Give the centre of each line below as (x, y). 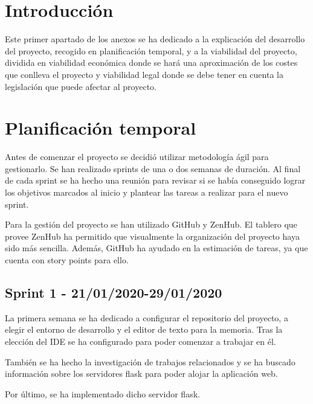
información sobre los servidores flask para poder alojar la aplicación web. (141, 374)
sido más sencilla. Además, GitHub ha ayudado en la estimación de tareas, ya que (156, 248)
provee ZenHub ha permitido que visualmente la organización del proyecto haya (152, 236)
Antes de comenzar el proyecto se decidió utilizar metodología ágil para (137, 157)
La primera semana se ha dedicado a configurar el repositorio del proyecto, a (147, 317)
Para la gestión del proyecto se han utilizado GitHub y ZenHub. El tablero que (151, 224)
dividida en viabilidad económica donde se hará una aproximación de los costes (151, 63)
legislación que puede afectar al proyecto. (81, 86)
